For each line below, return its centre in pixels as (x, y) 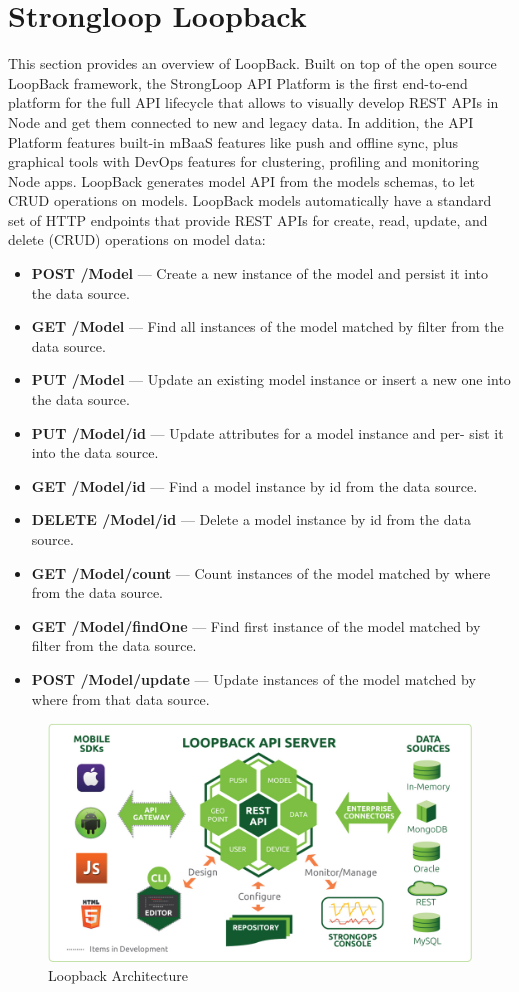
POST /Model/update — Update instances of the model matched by (253, 678)
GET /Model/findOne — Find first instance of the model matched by (256, 625)
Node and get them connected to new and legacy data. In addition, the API (241, 121)
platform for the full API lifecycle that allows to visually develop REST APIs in (253, 102)
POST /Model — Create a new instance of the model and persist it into (259, 273)
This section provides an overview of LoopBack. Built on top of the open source (252, 63)
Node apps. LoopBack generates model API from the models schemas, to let (241, 180)
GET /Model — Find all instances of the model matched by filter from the (267, 326)
